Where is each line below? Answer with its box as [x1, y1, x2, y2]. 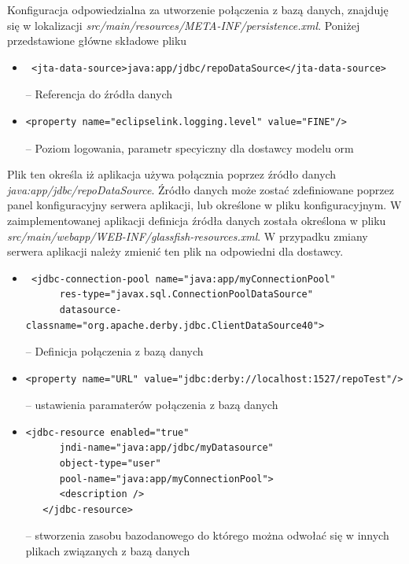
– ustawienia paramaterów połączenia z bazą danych [25, 396, 278, 413]
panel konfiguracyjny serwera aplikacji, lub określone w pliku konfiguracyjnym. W [7, 197, 402, 213]
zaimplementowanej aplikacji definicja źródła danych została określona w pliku [7, 212, 386, 228]
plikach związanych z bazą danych [25, 543, 190, 559]
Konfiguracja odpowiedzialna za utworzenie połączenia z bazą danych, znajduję [7, 2, 389, 17]
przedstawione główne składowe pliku [7, 32, 187, 49]
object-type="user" [59, 458, 161, 470]
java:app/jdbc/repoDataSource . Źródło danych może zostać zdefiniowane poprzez [7, 181, 394, 197]
